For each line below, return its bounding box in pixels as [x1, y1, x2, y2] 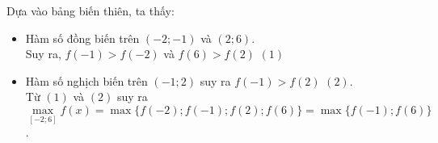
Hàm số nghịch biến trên [25, 72, 148, 89]
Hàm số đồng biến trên [25, 29, 140, 46]
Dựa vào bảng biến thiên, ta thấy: [6, 2, 175, 19]
